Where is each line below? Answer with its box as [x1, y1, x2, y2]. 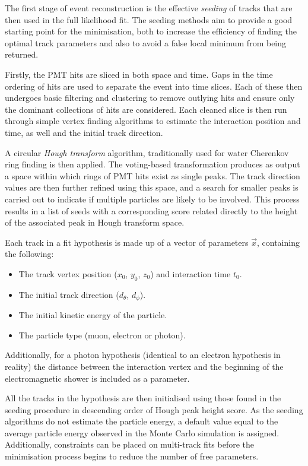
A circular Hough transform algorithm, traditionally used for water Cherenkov [5, 146, 289, 158]
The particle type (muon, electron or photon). [18, 328, 186, 341]
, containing [256, 236, 300, 248]
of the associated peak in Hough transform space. [5, 216, 185, 229]
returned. [5, 48, 39, 61]
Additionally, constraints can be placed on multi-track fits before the [5, 438, 254, 451]
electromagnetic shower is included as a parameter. [5, 372, 190, 384]
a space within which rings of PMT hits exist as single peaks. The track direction [5, 169, 300, 182]
